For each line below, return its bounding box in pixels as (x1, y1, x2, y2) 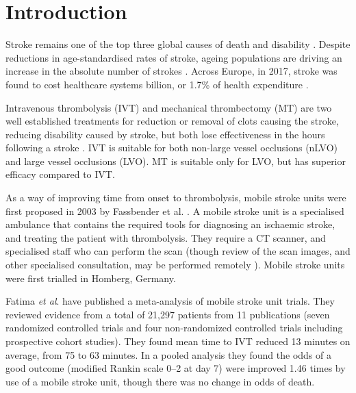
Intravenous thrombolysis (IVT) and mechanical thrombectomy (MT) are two (5, 100, 332, 114)
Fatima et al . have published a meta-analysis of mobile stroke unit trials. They (5, 294, 335, 308)
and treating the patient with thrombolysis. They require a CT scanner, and (5, 230, 326, 244)
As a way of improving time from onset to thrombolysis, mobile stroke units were (5, 190, 346, 205)
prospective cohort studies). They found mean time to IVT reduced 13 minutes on (5, 334, 351, 348)
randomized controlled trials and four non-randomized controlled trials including (5, 320, 343, 335)
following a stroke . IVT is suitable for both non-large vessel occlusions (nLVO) (5, 140, 338, 155)
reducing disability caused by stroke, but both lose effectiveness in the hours (5, 127, 325, 141)
